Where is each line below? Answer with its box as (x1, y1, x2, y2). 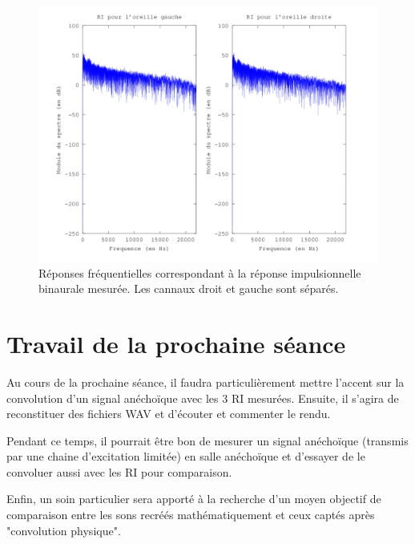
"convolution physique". (6, 522, 121, 538)
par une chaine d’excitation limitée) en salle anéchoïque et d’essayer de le (6, 448, 365, 465)
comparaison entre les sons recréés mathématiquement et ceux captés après (6, 506, 375, 523)
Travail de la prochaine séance (6, 327, 346, 359)
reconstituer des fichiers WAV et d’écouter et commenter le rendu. (6, 405, 331, 422)
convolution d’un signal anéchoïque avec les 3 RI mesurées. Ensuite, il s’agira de (6, 389, 399, 406)
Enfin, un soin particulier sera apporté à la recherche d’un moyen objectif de (6, 490, 381, 507)
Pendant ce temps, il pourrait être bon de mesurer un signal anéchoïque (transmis (6, 432, 409, 449)
